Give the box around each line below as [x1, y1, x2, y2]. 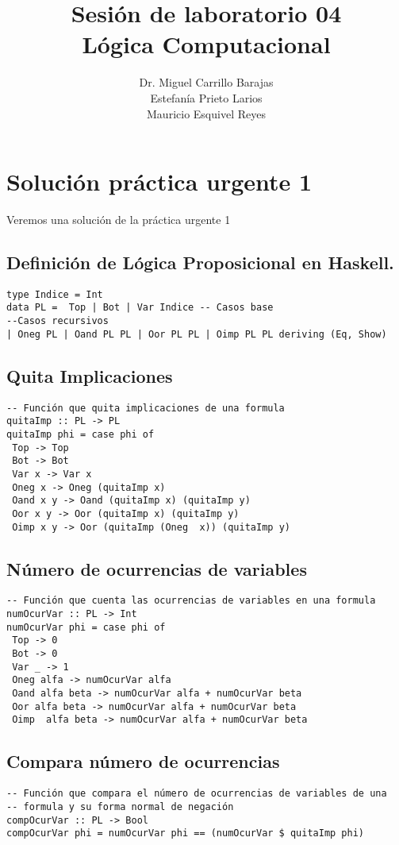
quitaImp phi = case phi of [6, 428, 155, 440]
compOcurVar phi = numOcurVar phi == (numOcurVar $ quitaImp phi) [6, 828, 365, 839]
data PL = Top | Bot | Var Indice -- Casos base [6, 302, 274, 314]
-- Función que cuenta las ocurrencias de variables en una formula [6, 595, 376, 607]
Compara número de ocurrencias [6, 749, 280, 774]
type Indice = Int [6, 288, 103, 300]
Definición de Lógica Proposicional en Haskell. [6, 250, 394, 275]
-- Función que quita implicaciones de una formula [6, 402, 285, 414]
